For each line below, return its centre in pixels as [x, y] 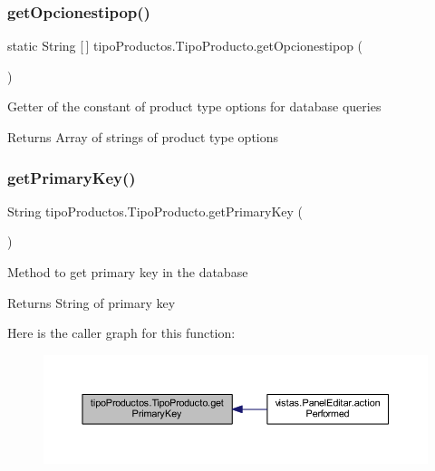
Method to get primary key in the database [128, 272]
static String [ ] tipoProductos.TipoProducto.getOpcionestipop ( [185, 46]
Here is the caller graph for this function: [121, 333]
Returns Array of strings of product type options [143, 137]
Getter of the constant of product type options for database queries [194, 106]
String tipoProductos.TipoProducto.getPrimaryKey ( [155, 211]
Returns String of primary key [92, 302]
